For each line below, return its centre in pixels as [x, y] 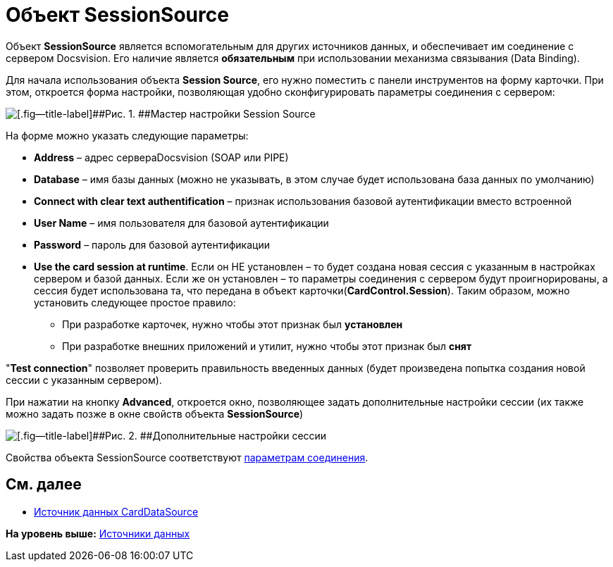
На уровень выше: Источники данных [98, 533]
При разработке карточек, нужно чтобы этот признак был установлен [233, 324]
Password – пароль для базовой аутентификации [152, 244]
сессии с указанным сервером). [84, 380]
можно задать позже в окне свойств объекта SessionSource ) [155, 413]
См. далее [44, 485]
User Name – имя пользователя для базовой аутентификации [181, 223]
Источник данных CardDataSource [116, 511]
